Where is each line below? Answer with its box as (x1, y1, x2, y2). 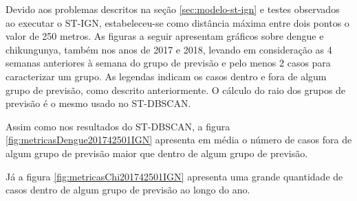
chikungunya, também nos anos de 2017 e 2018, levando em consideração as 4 (6, 42, 332, 56)
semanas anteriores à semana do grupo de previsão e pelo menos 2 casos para (6, 56, 331, 70)
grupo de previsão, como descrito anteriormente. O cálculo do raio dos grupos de (6, 82, 346, 97)
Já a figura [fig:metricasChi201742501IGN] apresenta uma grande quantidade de (6, 169, 343, 183)
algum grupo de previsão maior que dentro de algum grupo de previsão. (6, 145, 308, 160)
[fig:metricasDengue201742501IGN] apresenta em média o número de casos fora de (6, 132, 352, 147)
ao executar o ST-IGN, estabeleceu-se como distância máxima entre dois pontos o (6, 15, 349, 29)
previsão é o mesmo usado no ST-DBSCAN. (6, 96, 191, 110)
